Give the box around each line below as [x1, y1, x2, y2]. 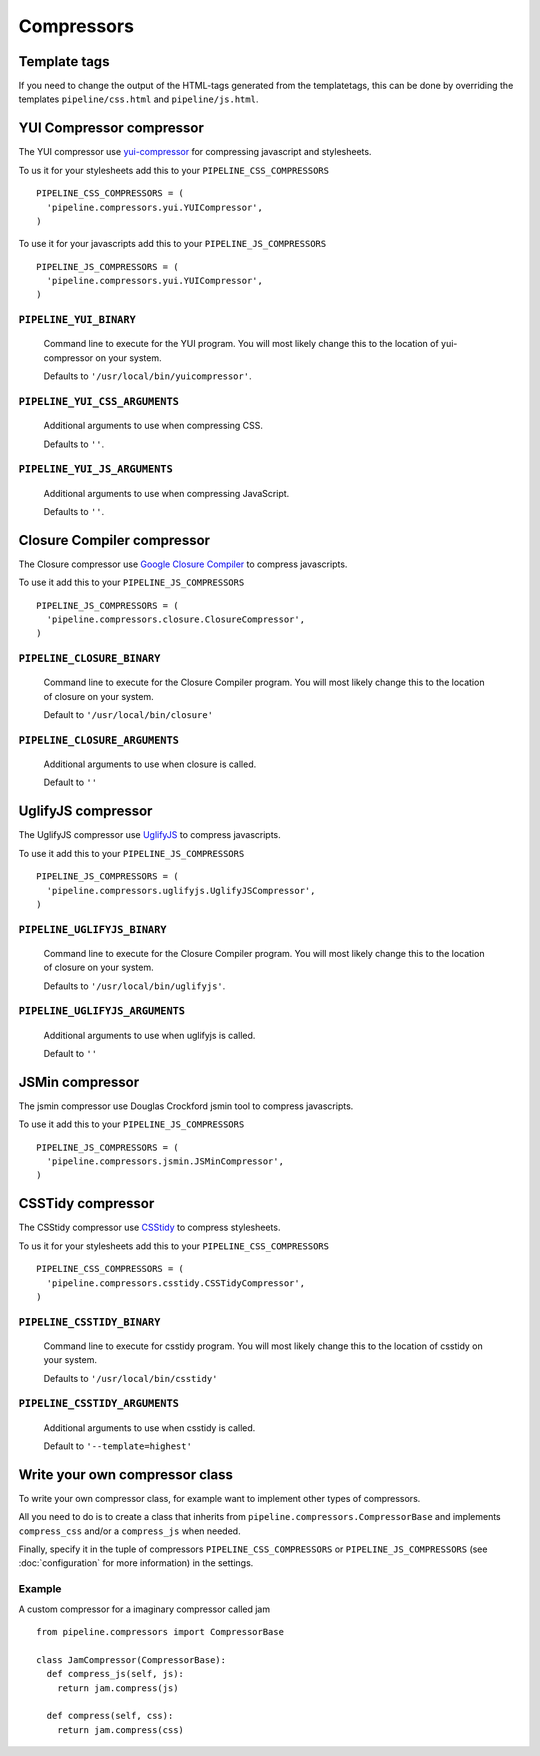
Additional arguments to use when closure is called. [43, 758, 257, 770]
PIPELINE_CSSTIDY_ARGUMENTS [18, 1397, 180, 1410]
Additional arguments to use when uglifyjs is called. [43, 1029, 256, 1041]
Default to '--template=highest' [43, 1440, 192, 1452]
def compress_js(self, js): [46, 1668, 185, 1680]
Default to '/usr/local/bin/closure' [43, 709, 214, 721]
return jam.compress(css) [56, 1724, 185, 1735]
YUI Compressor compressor [18, 120, 205, 137]
